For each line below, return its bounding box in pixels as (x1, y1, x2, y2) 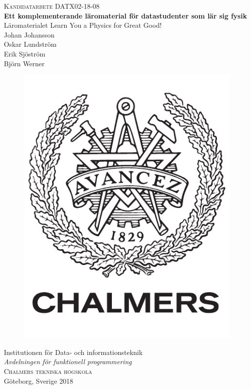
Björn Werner (4, 58, 45, 68)
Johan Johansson (4, 29, 55, 39)
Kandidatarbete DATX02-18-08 (4, 1, 100, 11)
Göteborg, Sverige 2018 (4, 375, 73, 386)
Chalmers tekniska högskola (4, 366, 92, 376)
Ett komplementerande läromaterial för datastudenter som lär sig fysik (4, 10, 247, 20)
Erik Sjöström (4, 48, 46, 58)
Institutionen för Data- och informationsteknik (4, 347, 143, 357)
